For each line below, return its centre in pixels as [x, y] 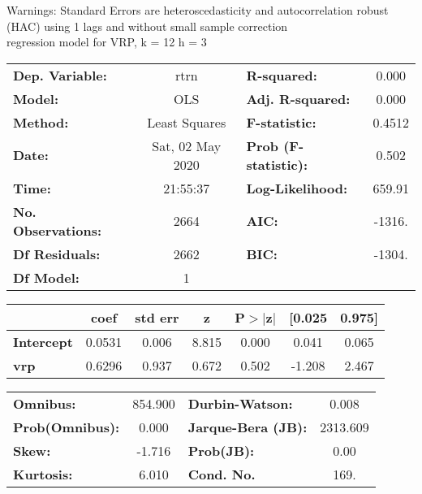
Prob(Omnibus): [67, 427]
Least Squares [187, 122]
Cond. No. [222, 474]
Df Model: [46, 277]
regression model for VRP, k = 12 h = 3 [107, 42]
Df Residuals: [57, 253]
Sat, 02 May [187, 145]
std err [157, 317]
